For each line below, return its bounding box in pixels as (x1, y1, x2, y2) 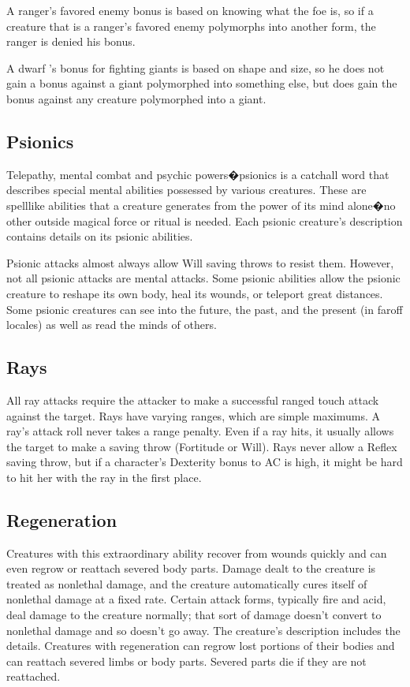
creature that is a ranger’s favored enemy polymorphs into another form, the (6, 17, 376, 34)
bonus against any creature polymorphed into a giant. (6, 90, 266, 106)
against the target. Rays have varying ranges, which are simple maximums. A (6, 407, 380, 424)
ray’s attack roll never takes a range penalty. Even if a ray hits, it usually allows (6, 423, 394, 439)
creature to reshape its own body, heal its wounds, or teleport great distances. (6, 285, 383, 301)
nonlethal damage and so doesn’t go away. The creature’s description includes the (6, 622, 401, 638)
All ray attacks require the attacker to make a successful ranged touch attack (6, 391, 379, 408)
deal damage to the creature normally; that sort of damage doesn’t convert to (6, 607, 382, 623)
